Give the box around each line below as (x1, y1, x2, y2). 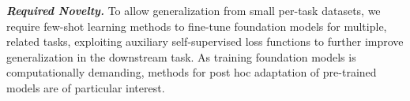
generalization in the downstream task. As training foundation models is (6, 48, 356, 65)
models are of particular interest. (6, 79, 165, 95)
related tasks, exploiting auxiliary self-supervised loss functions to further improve (6, 33, 404, 50)
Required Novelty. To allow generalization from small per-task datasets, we (6, 2, 381, 18)
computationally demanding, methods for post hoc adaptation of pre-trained (6, 64, 377, 80)
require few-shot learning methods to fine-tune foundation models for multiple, (6, 17, 387, 34)
